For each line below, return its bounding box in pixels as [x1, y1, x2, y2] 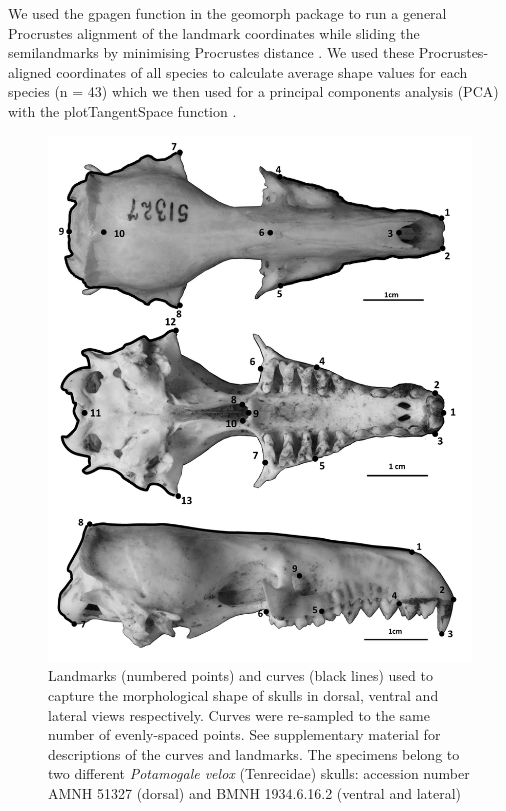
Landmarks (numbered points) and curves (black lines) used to [48, 665, 433, 686]
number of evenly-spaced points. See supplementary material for [48, 724, 441, 745]
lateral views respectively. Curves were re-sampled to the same [48, 704, 431, 725]
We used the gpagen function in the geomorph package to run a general [8, 3, 447, 23]
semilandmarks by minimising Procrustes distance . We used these [8, 42, 415, 63]
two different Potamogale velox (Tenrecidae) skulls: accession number [48, 763, 470, 784]
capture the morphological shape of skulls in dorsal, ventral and [48, 685, 439, 706]
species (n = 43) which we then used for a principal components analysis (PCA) [8, 81, 499, 102]
